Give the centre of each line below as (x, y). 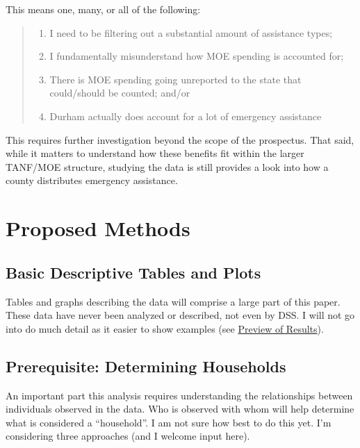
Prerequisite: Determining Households (146, 366)
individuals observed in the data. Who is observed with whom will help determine (180, 409)
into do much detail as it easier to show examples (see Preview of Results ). (165, 328)
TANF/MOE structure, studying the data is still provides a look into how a (167, 166)
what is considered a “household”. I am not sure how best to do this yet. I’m (169, 422)
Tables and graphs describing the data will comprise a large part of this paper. (173, 301)
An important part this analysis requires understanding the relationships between (179, 395)
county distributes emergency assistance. (92, 180)
